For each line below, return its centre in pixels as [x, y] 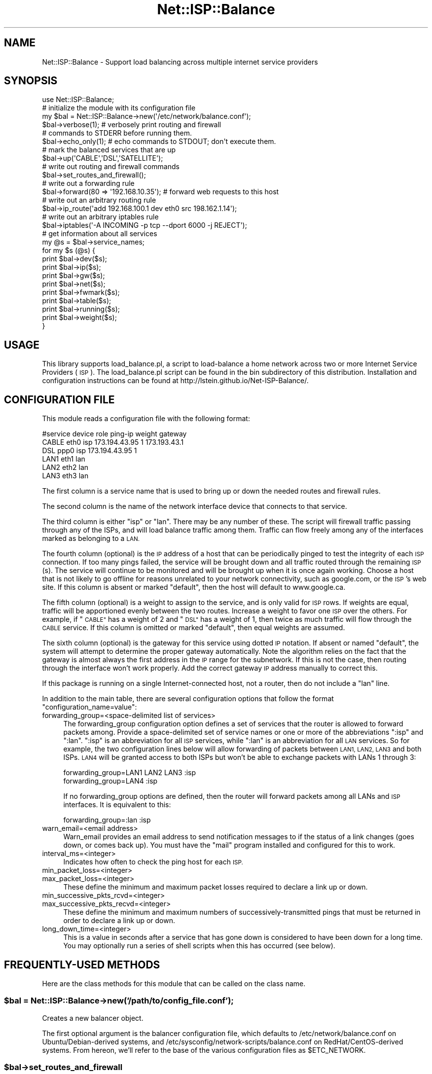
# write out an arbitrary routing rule [99, 200]
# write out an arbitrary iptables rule [100, 217]
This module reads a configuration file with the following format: [146, 419]
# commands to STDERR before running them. [117, 133]
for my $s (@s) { [69, 251]
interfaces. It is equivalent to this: [117, 805]
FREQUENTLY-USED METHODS [82, 965]
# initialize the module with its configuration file [119, 108]
